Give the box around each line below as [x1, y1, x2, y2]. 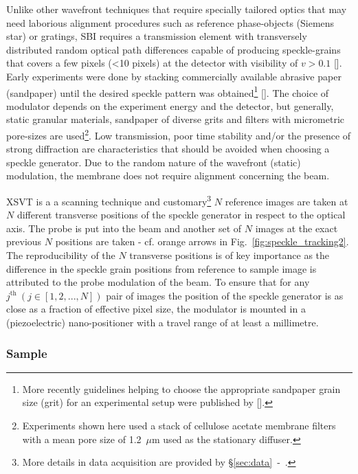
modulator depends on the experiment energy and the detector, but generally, [6, 98, 334, 113]
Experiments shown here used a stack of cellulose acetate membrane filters [22, 418, 336, 433]
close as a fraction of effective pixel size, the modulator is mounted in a [6, 302, 306, 316]
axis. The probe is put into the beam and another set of [6, 221, 242, 235]
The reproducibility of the [6, 248, 115, 262]
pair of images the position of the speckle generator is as [106, 288, 344, 302]
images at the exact [255, 221, 338, 235]
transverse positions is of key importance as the [129, 248, 330, 262]
